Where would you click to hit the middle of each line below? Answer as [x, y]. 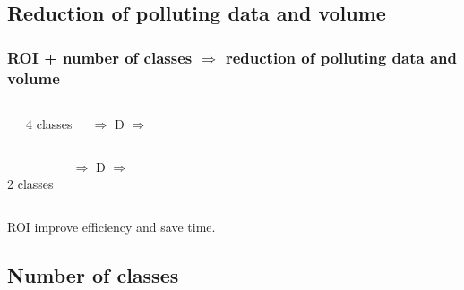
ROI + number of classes [100, 57]
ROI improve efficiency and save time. [112, 226]
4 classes [49, 123]
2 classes [30, 184]
